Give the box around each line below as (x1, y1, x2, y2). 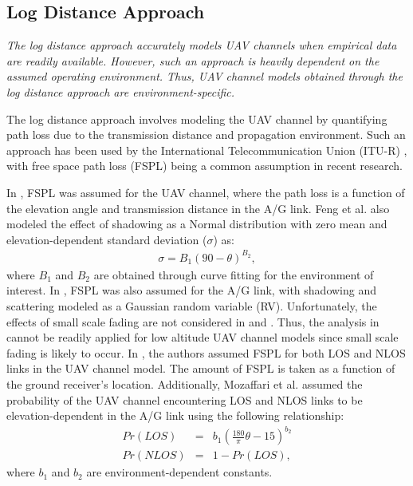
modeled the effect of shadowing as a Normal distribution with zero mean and (6, 215, 387, 232)
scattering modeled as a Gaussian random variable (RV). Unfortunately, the (6, 298, 377, 314)
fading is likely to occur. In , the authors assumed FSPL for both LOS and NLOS (6, 344, 406, 361)
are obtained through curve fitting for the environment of (93, 266, 374, 283)
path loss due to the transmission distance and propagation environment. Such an (6, 126, 406, 143)
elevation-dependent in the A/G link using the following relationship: (6, 407, 344, 424)
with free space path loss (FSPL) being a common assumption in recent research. (6, 157, 403, 174)
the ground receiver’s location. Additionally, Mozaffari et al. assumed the (6, 376, 363, 393)
